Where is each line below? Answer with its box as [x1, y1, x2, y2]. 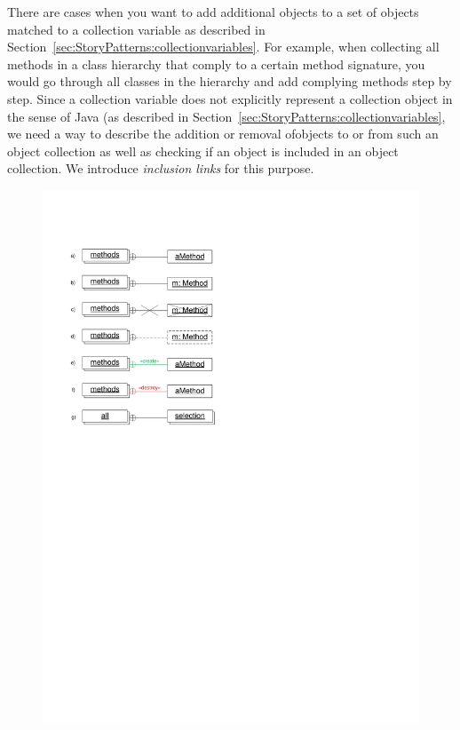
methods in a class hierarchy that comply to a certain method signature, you [7, 54, 425, 73]
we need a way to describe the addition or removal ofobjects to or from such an [7, 124, 439, 143]
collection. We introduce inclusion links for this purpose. [7, 159, 314, 178]
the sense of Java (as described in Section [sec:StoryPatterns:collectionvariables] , [7, 107, 446, 125]
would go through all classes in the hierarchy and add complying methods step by [7, 72, 452, 91]
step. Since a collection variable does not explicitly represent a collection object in [7, 89, 453, 107]
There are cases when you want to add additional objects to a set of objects [7, 3, 419, 20]
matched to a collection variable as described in [7, 20, 266, 38]
